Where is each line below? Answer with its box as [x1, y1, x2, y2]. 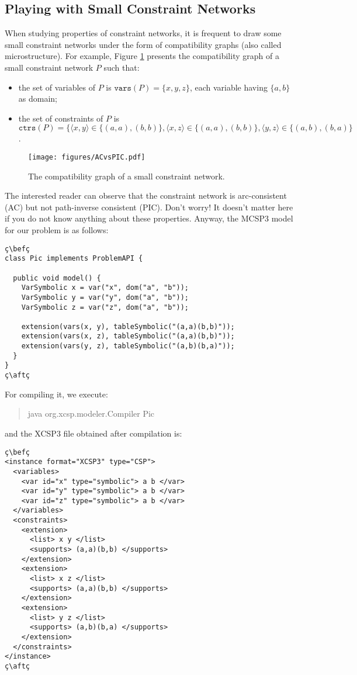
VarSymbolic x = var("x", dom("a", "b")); [21, 283, 189, 292]
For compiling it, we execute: [5, 387, 108, 400]
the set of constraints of [18, 112, 103, 124]
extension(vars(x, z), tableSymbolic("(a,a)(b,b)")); [21, 332, 235, 341]
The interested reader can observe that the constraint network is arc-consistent [5, 189, 287, 202]
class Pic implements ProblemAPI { [5, 254, 143, 263]
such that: [103, 61, 140, 73]
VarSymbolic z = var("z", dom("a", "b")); [21, 303, 189, 311]
